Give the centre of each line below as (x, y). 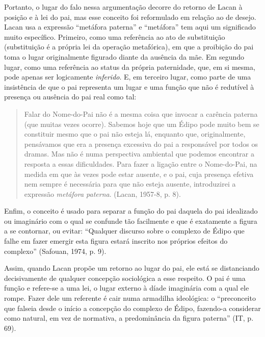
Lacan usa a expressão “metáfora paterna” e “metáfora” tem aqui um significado (130, 27)
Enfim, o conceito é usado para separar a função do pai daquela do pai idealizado (131, 211)
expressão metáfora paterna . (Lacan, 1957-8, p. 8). (102, 193)
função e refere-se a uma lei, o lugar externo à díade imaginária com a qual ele (127, 288)
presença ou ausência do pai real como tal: (70, 97)
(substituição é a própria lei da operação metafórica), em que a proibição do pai (129, 47)
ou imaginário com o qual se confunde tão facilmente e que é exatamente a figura (131, 221)
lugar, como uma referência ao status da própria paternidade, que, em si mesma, (130, 67)
